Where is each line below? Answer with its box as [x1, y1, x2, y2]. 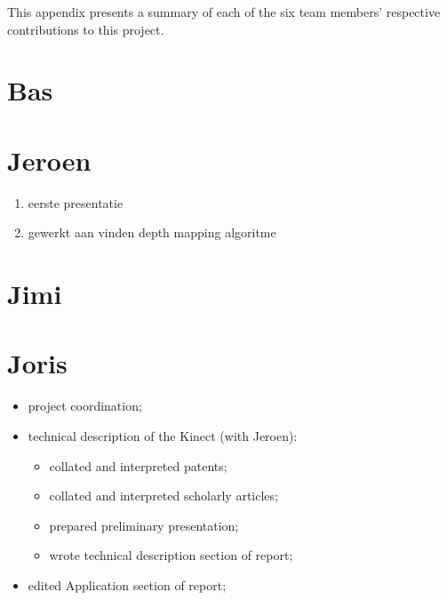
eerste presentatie [28, 193, 124, 212]
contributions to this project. [7, 20, 164, 38]
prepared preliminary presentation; [49, 516, 239, 534]
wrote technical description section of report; [49, 546, 293, 564]
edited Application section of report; [28, 575, 227, 594]
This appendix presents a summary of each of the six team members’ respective [7, 3, 441, 20]
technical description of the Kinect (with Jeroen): [28, 426, 298, 444]
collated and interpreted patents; [49, 456, 227, 475]
